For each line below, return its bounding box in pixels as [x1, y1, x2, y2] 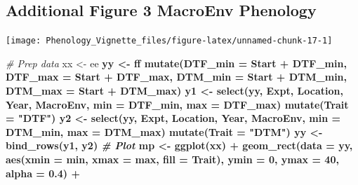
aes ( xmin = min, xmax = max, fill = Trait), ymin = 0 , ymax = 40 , [6, 152, 339, 167]
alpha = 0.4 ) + [6, 165, 80, 180]
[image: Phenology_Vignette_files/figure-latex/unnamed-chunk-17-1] [6, 36, 333, 46]
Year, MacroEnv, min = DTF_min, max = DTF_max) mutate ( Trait [6, 97, 349, 111]
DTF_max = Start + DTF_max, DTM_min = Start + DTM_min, [6, 69, 347, 84]
